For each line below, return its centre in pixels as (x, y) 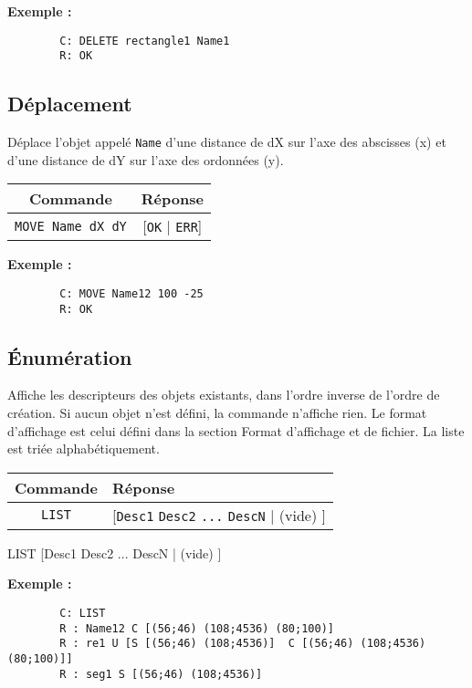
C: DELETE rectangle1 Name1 (145, 41)
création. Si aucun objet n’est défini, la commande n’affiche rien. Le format (217, 413)
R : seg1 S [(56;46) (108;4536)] (161, 674)
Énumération (70, 356)
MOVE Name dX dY (71, 226)
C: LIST (83, 614)
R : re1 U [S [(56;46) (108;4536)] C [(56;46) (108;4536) (243, 644)
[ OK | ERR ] (173, 226)
